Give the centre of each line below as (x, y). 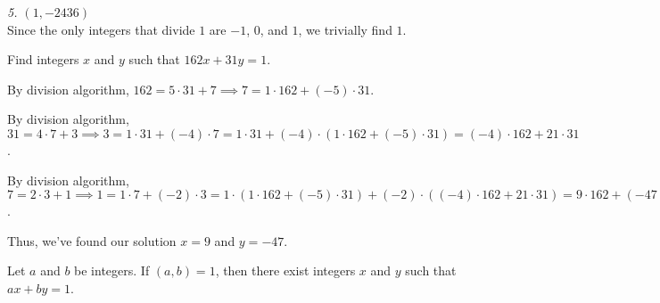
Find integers (43, 59)
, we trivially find (345, 29)
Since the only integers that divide (101, 29)
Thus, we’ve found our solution (92, 240)
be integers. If (112, 270)
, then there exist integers (285, 270)
